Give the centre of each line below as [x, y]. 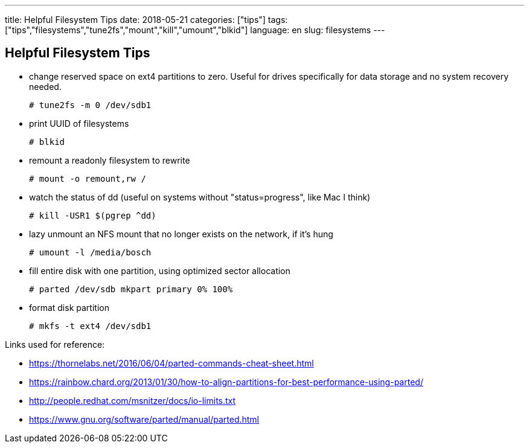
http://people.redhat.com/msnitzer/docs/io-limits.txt [133, 400]
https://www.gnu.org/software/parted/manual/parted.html [144, 419]
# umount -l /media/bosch [90, 252]
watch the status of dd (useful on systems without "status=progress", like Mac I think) [200, 197]
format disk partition [69, 307]
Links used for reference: [55, 344]
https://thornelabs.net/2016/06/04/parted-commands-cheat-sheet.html [172, 363]
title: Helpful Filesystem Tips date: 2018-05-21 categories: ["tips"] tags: [146, 20]
